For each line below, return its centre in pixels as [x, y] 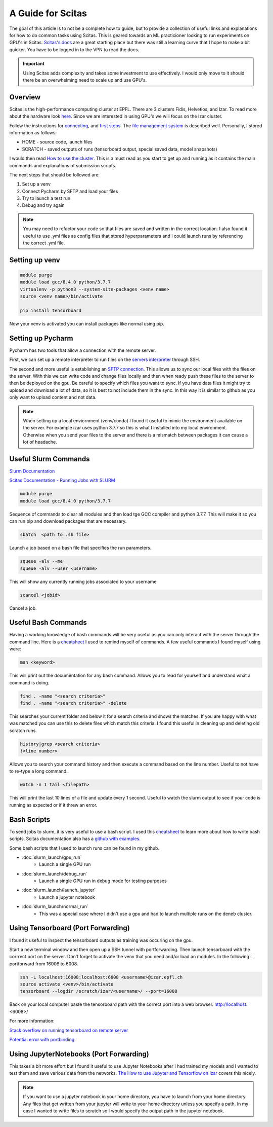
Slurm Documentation [32, 471]
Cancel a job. [23, 608]
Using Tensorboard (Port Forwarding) [70, 928]
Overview [25, 97]
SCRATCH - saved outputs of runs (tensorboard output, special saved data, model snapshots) [120, 149]
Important [34, 64]
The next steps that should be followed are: [55, 174]
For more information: [32, 1021]
